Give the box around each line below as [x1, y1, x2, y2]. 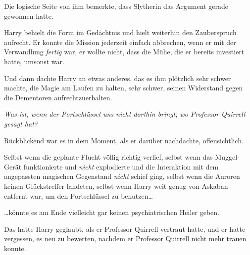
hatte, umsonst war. [4, 56, 64, 66]
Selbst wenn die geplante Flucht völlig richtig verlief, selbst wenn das [4, 152, 213, 162]
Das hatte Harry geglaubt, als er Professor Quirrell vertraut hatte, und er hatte [4, 223, 246, 234]
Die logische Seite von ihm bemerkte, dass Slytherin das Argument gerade [4, 1, 228, 11]
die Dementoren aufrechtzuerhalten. [4, 92, 112, 102]
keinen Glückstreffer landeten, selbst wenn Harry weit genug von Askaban [4, 180, 228, 191]
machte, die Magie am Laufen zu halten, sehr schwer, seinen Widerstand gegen [4, 83, 243, 93]
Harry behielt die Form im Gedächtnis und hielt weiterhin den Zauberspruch [4, 27, 237, 38]
